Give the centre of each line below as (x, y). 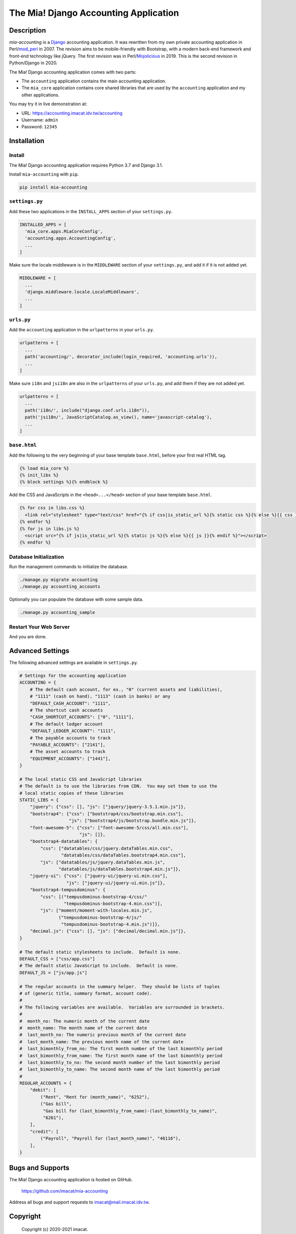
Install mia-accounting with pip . (44, 174)
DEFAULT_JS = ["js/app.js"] (53, 973)
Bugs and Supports (39, 1168)
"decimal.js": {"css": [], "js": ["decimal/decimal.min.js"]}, (108, 931)
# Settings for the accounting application (73, 676)
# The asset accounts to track (68, 752)
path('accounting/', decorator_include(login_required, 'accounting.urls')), (121, 357)
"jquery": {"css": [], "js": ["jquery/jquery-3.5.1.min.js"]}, (108, 807)
